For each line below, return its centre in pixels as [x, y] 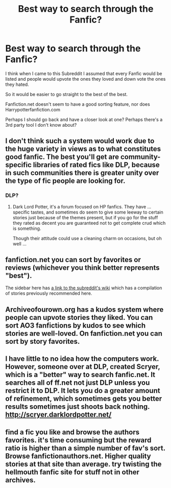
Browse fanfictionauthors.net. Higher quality [78, 456]
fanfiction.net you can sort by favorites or [73, 260]
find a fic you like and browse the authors [72, 432]
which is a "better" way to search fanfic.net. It [80, 375]
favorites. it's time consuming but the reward [78, 440]
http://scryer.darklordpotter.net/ [58, 415]
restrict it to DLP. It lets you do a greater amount [83, 391]
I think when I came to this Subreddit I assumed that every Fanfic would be [84, 73]
